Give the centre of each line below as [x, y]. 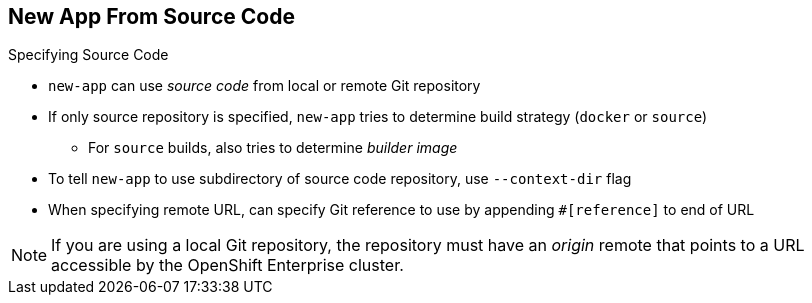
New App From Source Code [151, 16]
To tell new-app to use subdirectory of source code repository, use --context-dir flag [340, 179]
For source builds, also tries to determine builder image [273, 148]
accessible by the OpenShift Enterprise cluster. [227, 265]
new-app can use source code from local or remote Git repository [264, 86]
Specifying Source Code [88, 55]
